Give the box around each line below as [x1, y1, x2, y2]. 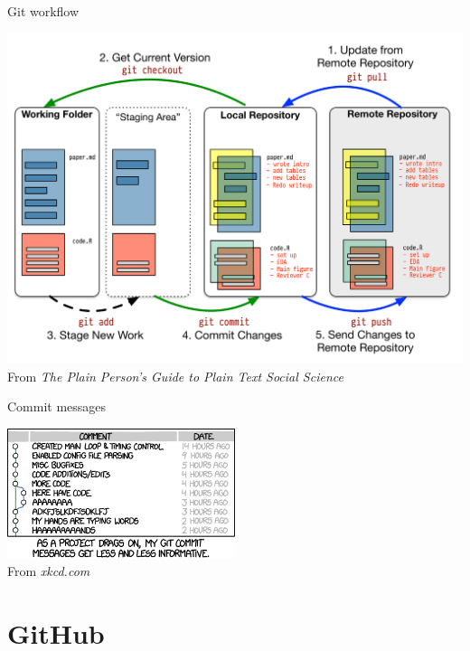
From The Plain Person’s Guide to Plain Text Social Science [7, 366, 343, 385]
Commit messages [7, 397, 107, 416]
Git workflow [7, 2, 80, 20]
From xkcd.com [7, 561, 90, 580]
